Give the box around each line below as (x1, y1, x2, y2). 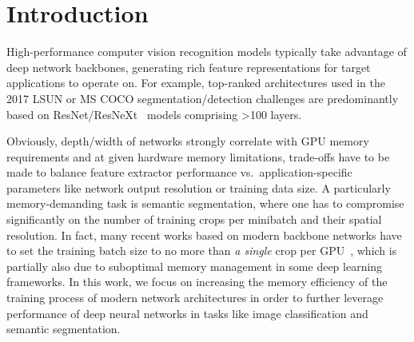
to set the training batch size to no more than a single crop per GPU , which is (6, 242, 397, 259)
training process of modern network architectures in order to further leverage (6, 289, 384, 306)
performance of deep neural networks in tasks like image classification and (6, 304, 368, 321)
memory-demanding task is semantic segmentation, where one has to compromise (6, 195, 404, 212)
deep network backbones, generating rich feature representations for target (6, 58, 371, 75)
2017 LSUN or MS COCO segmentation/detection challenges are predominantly (6, 89, 399, 106)
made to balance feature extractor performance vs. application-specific (6, 164, 352, 181)
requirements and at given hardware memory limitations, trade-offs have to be (6, 148, 390, 165)
